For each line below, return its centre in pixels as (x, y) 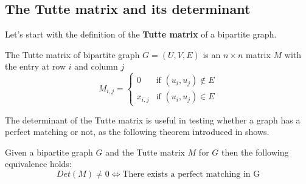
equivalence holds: (38, 164)
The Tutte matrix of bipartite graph (72, 54)
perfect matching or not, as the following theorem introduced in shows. (137, 132)
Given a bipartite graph (49, 152)
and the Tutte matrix (145, 152)
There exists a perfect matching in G (191, 174)
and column (96, 66)
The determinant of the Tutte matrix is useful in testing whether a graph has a (153, 120)
